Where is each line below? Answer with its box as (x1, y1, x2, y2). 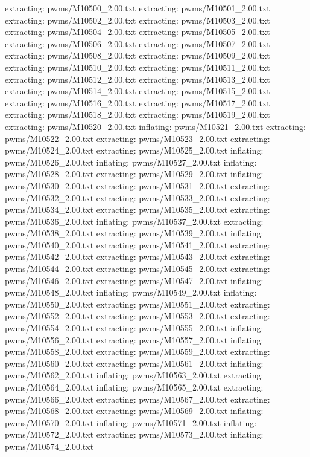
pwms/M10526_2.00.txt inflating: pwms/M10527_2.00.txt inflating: (5, 155, 257, 168)
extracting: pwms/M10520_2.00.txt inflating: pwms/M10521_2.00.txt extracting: (5, 120, 306, 132)
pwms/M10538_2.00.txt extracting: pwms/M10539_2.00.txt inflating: (5, 227, 264, 239)
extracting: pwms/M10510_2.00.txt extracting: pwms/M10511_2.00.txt (5, 60, 270, 73)
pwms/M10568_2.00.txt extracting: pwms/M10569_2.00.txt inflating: (5, 404, 264, 417)
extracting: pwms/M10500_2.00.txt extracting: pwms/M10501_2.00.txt (5, 2, 270, 14)
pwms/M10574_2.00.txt (5, 439, 94, 452)
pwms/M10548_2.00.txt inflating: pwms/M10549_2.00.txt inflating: (5, 286, 257, 299)
